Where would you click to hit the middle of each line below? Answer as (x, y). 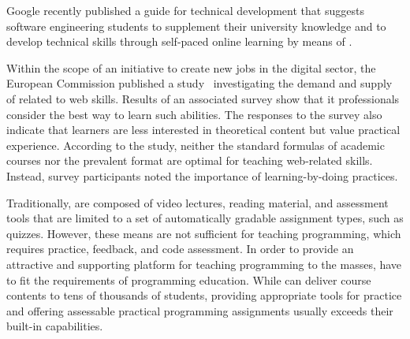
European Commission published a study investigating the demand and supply (199, 83)
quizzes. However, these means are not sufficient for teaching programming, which (204, 233)
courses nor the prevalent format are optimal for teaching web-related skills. (190, 160)
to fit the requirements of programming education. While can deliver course (189, 279)
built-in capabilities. (55, 326)
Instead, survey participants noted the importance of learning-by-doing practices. (202, 175)
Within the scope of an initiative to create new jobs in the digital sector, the (191, 67)
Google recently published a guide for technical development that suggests (185, 10)
